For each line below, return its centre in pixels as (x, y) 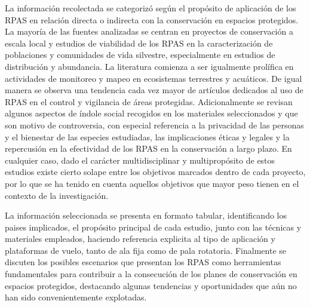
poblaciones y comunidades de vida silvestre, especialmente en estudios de (140, 55)
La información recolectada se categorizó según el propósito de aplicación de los (151, 8)
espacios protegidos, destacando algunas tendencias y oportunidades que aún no (151, 285)
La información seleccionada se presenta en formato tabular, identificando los (146, 215)
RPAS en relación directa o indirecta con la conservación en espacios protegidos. (152, 19)
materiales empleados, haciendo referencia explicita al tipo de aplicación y (140, 239)
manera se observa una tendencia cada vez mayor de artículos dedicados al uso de (154, 90)
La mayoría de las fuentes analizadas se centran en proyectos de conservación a (149, 31)
